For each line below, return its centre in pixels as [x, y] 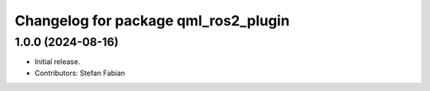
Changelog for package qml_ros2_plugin [152, 21]
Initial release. [57, 62]
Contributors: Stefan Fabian [80, 73]
